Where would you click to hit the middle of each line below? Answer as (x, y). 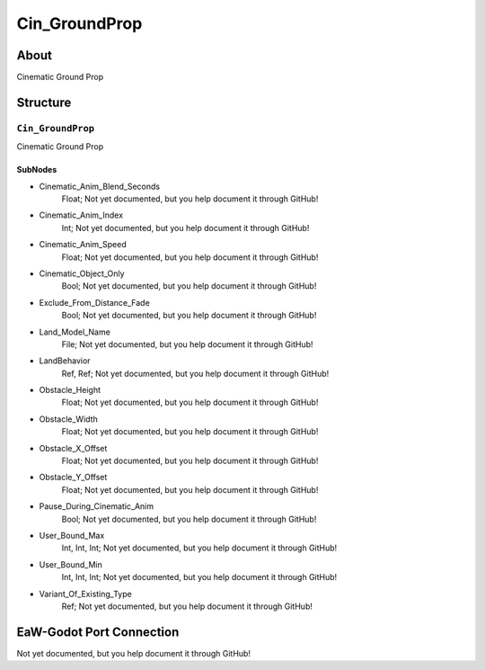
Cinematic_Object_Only (82, 273)
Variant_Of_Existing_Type (85, 594)
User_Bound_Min (71, 564)
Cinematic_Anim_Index (81, 215)
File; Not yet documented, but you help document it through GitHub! (187, 344)
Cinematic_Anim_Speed (83, 245)
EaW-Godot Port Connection (98, 632)
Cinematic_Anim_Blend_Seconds (100, 186)
